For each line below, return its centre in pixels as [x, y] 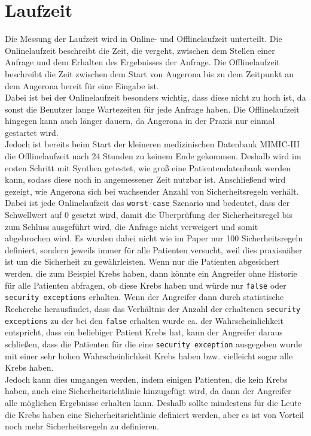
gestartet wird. [32, 132]
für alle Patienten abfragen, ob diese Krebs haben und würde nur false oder [146, 285]
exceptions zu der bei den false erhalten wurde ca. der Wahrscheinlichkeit [144, 320]
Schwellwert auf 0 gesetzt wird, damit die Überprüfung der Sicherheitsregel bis [149, 215]
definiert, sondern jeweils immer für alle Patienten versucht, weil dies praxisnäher [154, 249]
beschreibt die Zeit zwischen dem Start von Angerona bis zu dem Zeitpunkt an [149, 73]
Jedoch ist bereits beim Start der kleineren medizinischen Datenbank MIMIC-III [153, 144]
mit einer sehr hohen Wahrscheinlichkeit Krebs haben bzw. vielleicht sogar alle [149, 355]
